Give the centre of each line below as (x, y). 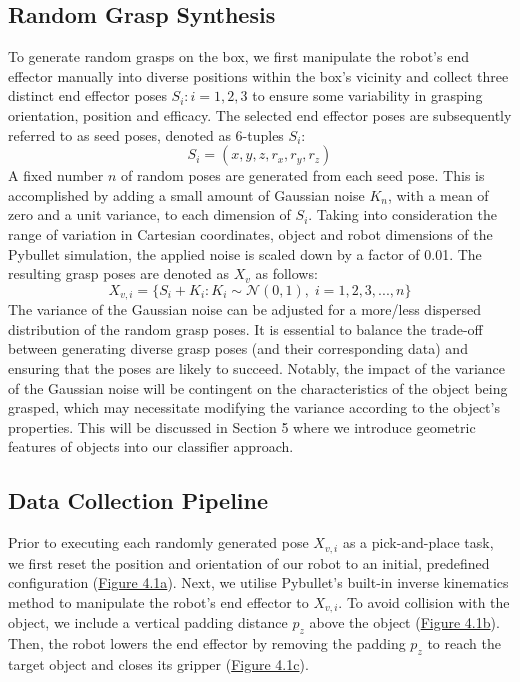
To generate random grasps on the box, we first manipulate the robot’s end (238, 56)
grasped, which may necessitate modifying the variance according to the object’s (254, 407)
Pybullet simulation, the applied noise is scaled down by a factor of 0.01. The (245, 253)
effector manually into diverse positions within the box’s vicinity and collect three (258, 75)
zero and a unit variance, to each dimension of (149, 214)
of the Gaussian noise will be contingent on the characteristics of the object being (258, 387)
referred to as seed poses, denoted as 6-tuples (146, 134)
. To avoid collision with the (424, 601)
